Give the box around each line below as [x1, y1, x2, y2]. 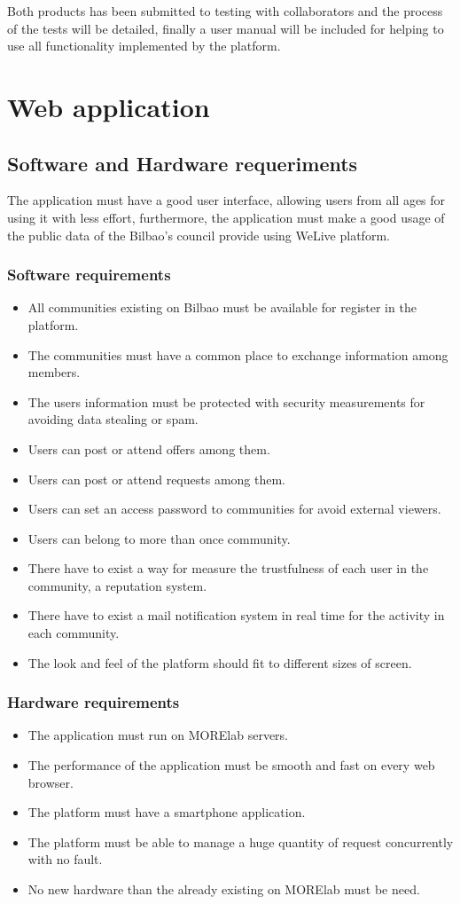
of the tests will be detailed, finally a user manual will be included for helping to [7, 19, 444, 37]
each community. [27, 624, 120, 642]
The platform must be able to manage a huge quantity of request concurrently [27, 832, 454, 851]
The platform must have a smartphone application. [27, 803, 306, 821]
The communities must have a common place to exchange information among [27, 345, 448, 364]
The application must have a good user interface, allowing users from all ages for [7, 191, 446, 209]
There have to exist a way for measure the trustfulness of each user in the [27, 559, 429, 578]
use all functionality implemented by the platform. [7, 36, 281, 55]
